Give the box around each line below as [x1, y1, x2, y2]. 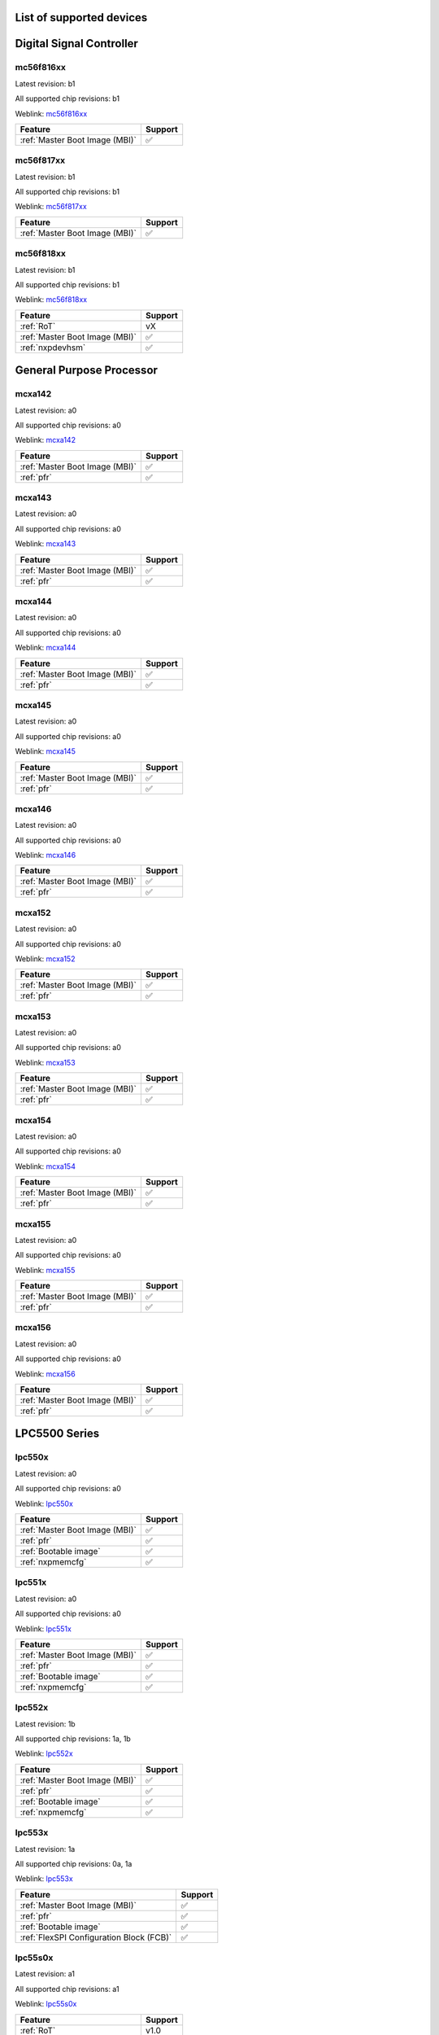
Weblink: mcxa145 [15, 746, 76, 756]
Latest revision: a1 [15, 1969, 75, 1979]
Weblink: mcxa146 [15, 851, 76, 860]
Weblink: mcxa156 [15, 1368, 76, 1379]
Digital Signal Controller [15, 37, 138, 50]
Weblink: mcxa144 [15, 643, 76, 653]
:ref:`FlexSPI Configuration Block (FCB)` [20, 1932, 172, 1943]
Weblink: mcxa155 [15, 1265, 76, 1275]
